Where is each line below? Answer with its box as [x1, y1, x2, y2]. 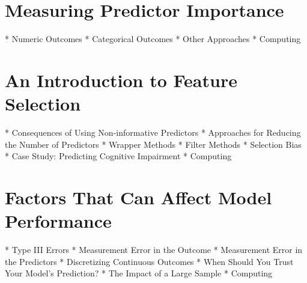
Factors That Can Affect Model [5, 185, 272, 209]
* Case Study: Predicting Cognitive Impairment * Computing [5, 150, 232, 162]
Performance [5, 208, 112, 233]
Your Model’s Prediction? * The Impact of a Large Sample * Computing [5, 267, 273, 279]
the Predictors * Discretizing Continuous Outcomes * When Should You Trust [5, 255, 294, 267]
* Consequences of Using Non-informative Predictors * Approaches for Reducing [5, 126, 301, 139]
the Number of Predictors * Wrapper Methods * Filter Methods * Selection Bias [5, 138, 302, 150]
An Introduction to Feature [5, 67, 237, 92]
